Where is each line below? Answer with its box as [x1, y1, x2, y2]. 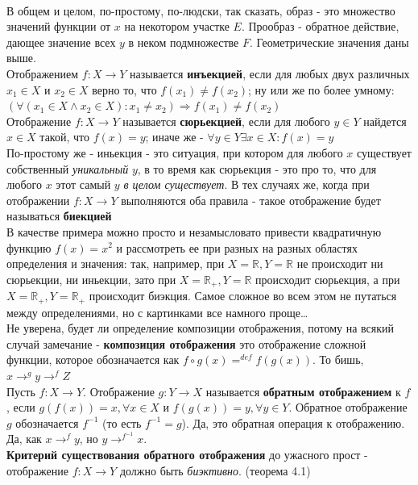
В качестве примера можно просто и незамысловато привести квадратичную [6, 223, 382, 240]
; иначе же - [145, 128, 204, 145]
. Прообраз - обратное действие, [241, 18, 399, 35]
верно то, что [92, 81, 157, 98]
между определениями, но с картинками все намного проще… [6, 303, 308, 320]
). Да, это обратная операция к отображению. [181, 414, 405, 431]
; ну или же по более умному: [248, 81, 395, 98]
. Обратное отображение [288, 399, 408, 416]
